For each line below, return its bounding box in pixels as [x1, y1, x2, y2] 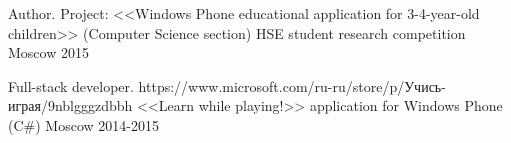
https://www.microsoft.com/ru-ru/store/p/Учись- [138, 75, 446, 96]
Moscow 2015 [8, 42, 89, 63]
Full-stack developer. [8, 75, 134, 96]
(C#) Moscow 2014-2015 [8, 114, 159, 135]
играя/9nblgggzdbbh [8, 95, 133, 116]
